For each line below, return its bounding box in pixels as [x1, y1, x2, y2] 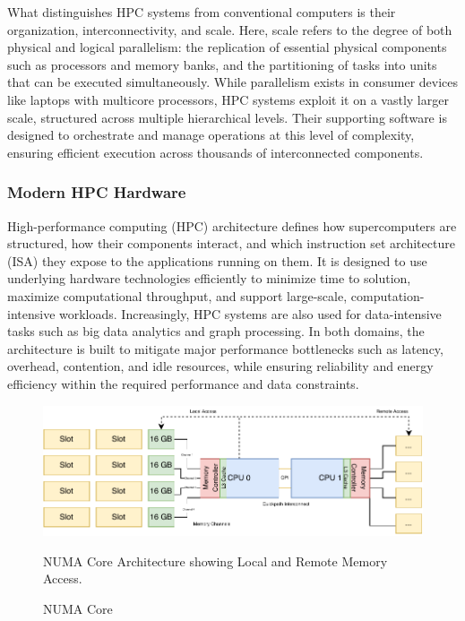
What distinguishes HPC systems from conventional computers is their [7, 3, 396, 21]
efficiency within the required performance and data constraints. [7, 374, 359, 392]
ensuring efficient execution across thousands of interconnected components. [7, 142, 424, 161]
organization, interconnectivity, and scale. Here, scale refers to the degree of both [7, 20, 452, 39]
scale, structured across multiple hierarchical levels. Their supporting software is [7, 108, 447, 126]
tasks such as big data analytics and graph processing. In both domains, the [7, 322, 425, 341]
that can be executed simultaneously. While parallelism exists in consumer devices [7, 73, 459, 91]
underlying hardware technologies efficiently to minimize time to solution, [7, 269, 411, 288]
